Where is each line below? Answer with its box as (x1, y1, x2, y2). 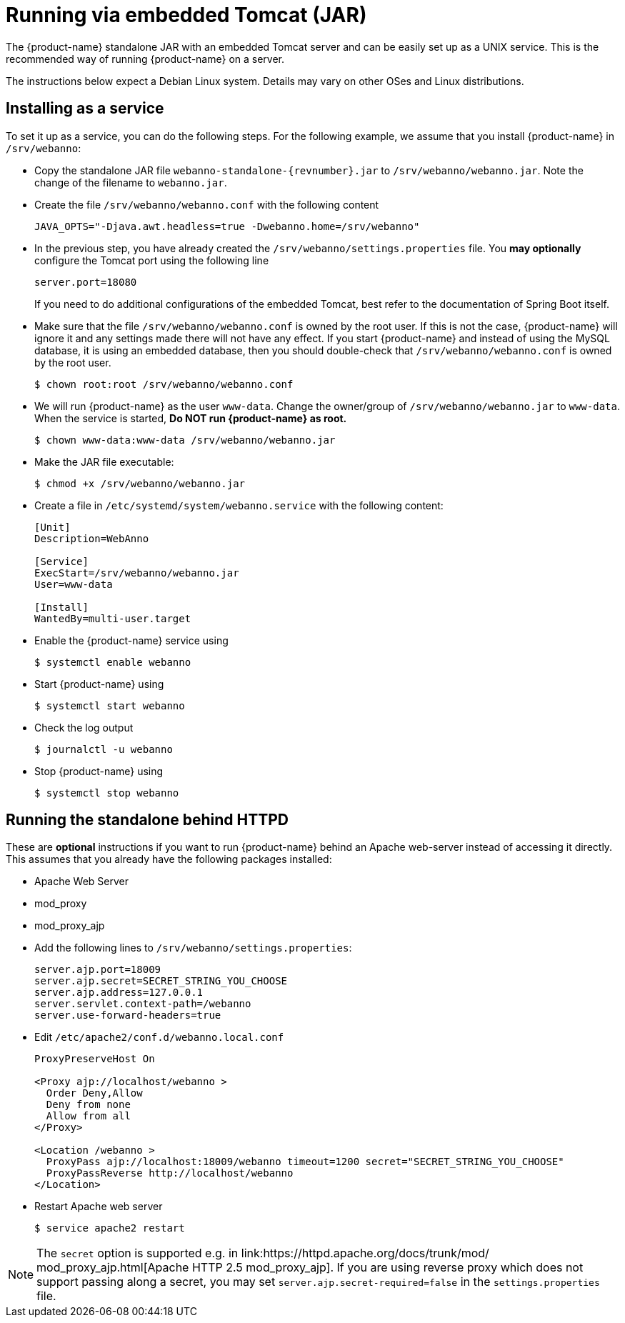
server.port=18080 (34, 276, 137, 288)
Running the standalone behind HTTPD (6, 811, 289, 829)
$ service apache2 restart (34, 1222, 185, 1234)
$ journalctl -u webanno (34, 743, 173, 755)
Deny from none (46, 1099, 131, 1111)
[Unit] (34, 521, 71, 533)
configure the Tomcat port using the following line (34, 254, 269, 266)
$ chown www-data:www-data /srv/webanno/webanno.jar (34, 434, 336, 446)
